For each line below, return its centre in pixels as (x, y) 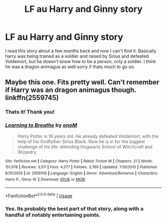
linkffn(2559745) (32, 98)
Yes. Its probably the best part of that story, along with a (74, 209)
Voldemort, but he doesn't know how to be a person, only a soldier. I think (81, 61)
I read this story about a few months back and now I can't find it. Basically (81, 51)
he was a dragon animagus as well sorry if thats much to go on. (70, 67)
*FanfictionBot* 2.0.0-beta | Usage (39, 195)
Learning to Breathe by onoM (41, 125)
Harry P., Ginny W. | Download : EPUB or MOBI (45, 179)
